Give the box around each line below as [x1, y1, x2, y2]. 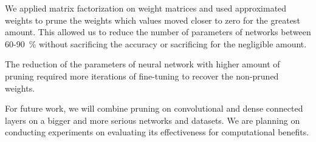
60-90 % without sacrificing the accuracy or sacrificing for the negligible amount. [5, 37, 307, 50]
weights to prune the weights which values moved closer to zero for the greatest [5, 13, 300, 26]
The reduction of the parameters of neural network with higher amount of [5, 58, 280, 70]
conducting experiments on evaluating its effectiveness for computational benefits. [5, 126, 309, 138]
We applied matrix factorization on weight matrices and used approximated [5, 2, 287, 14]
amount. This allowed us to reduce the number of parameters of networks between [5, 25, 311, 38]
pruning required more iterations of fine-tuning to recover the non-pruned [5, 69, 279, 82]
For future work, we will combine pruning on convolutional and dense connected [5, 102, 303, 115]
